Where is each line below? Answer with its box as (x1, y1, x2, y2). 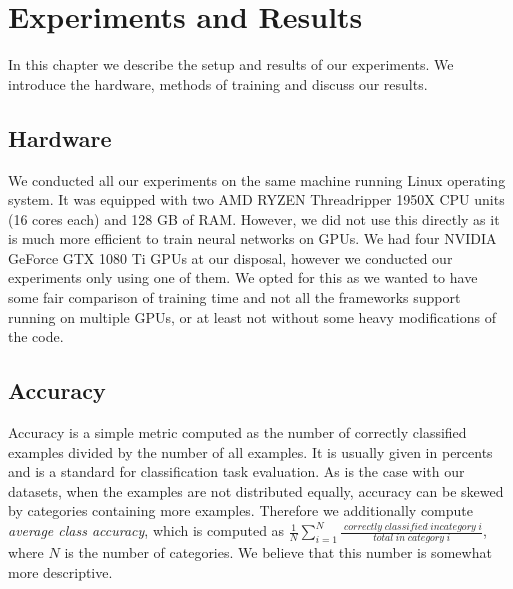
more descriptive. (8, 561, 113, 582)
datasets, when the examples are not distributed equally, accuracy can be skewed (8, 480, 504, 501)
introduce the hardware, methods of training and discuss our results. (8, 73, 428, 94)
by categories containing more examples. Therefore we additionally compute (8, 500, 474, 521)
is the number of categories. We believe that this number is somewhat (64, 542, 492, 563)
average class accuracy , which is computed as (8, 520, 285, 541)
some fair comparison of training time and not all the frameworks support (8, 287, 461, 308)
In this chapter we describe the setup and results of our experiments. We (8, 54, 454, 75)
